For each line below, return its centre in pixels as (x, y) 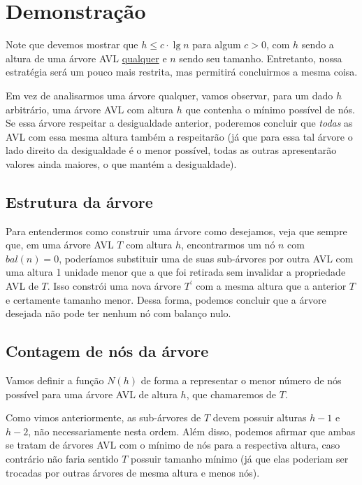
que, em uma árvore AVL (60, 245)
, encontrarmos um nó (228, 245)
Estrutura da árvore (79, 201)
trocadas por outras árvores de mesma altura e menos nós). (133, 472)
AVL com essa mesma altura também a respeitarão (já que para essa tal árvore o (179, 136)
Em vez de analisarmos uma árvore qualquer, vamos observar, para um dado (169, 95)
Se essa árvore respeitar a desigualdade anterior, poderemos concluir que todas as (179, 123)
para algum (217, 44)
